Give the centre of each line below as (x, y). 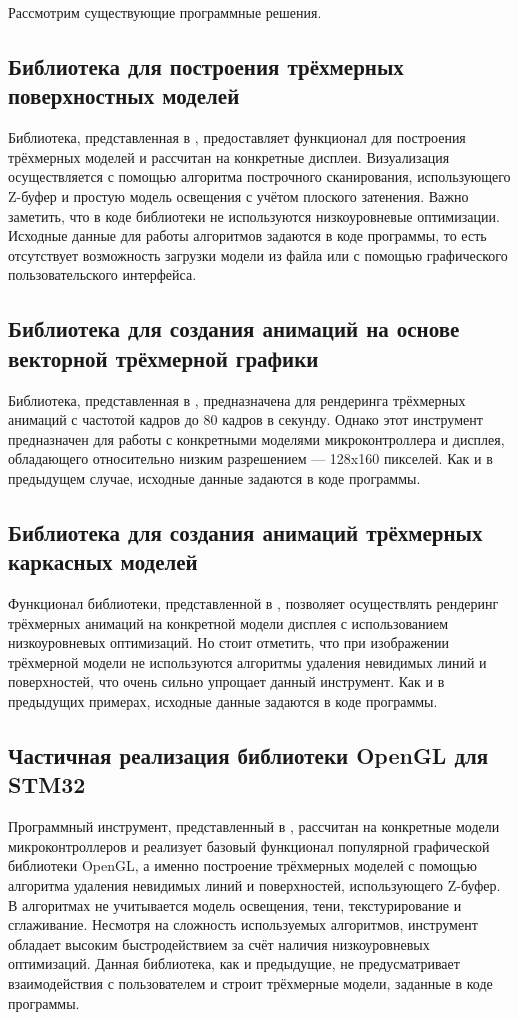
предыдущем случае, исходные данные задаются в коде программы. (214, 477)
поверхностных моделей (124, 95)
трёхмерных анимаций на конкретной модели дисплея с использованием (228, 622)
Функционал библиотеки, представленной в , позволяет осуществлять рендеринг (253, 603)
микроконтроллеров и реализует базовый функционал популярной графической (249, 845)
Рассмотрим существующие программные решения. (165, 12)
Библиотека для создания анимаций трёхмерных (245, 531)
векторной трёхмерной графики (163, 357)
